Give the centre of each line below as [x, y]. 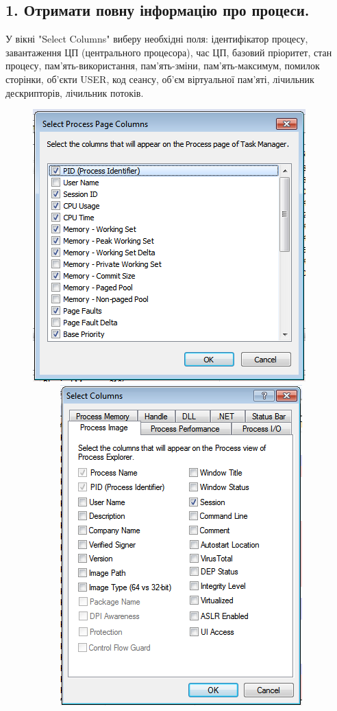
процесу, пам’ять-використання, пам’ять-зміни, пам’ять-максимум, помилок [163, 66]
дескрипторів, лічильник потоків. [75, 92]
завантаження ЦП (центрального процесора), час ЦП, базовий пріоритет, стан [169, 52]
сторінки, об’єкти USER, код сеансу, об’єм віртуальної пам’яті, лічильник [160, 79]
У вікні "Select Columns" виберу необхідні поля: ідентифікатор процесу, [157, 39]
